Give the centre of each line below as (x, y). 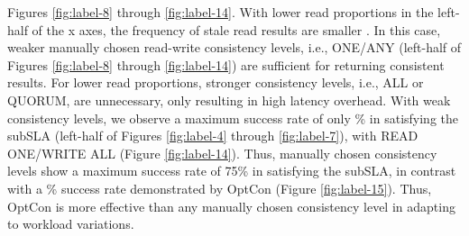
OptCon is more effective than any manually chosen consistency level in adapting (231, 206)
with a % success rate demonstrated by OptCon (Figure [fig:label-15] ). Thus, (220, 188)
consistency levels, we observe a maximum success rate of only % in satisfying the (233, 118)
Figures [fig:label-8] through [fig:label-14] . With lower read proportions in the (221, 12)
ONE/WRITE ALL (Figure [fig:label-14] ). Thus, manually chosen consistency (222, 153)
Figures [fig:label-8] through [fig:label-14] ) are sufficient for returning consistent (226, 64)
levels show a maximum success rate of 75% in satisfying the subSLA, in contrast (232, 171)
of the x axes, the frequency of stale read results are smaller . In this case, (236, 29)
